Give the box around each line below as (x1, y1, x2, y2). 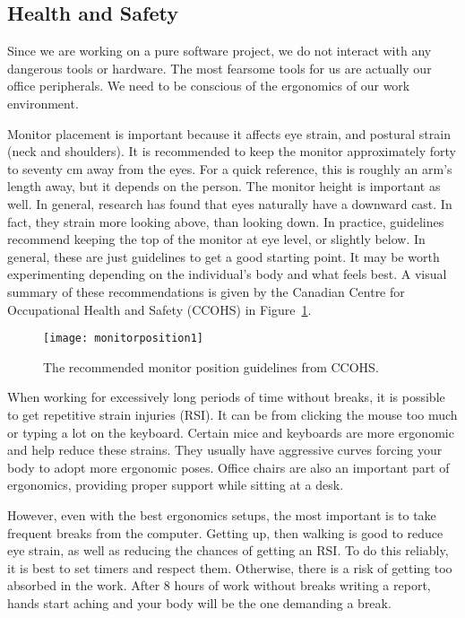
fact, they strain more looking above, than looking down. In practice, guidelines (7, 212, 444, 231)
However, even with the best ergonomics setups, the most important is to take (7, 505, 436, 524)
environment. (7, 93, 79, 112)
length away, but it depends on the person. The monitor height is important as (7, 177, 441, 196)
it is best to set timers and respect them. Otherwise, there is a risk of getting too (7, 558, 452, 577)
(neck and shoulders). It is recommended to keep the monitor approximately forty (7, 142, 456, 161)
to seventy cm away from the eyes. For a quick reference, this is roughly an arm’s (7, 159, 452, 178)
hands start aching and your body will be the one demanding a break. (7, 593, 392, 612)
